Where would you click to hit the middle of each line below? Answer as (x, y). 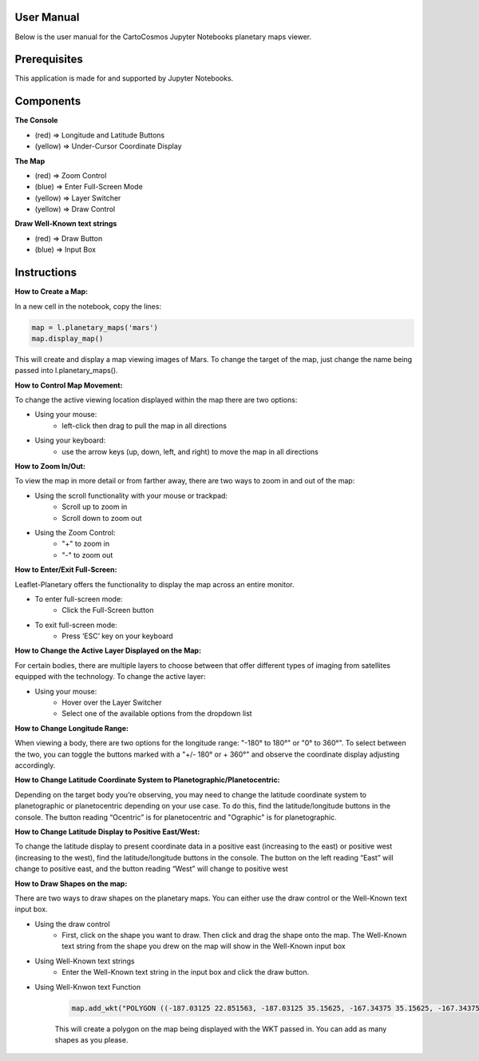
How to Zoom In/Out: (50, 467)
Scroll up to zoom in (95, 507)
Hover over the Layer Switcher (112, 702)
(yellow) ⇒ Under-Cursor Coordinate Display (108, 146)
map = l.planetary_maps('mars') (95, 327)
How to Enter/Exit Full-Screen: (66, 570)
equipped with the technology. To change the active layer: (110, 677)
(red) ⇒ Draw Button (69, 238)
